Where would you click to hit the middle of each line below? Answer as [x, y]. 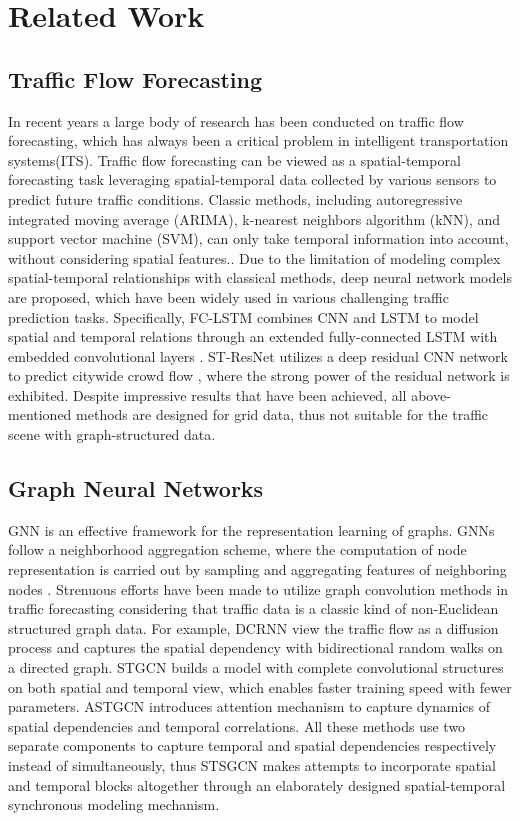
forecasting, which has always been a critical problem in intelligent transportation [258, 140]
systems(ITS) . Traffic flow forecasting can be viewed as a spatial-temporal [234, 159]
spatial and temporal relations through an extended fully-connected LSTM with [253, 336]
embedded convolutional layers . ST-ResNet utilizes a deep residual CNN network [258, 355]
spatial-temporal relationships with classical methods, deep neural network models [260, 277]
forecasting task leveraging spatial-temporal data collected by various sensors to [252, 179]
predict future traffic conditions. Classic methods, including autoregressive [235, 198]
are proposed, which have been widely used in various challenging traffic [228, 296]
